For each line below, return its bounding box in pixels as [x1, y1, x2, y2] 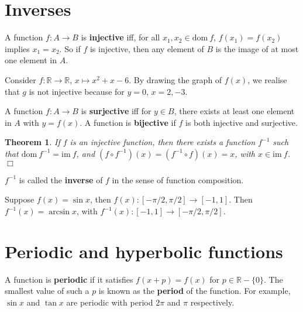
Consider [5, 73, 36, 85]
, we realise [247, 73, 287, 85]
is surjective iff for [81, 105, 151, 117]
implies [5, 42, 30, 54]
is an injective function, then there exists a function [70, 136, 256, 148]
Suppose [5, 193, 35, 205]
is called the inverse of [19, 173, 103, 186]
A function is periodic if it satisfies [5, 273, 133, 285]
